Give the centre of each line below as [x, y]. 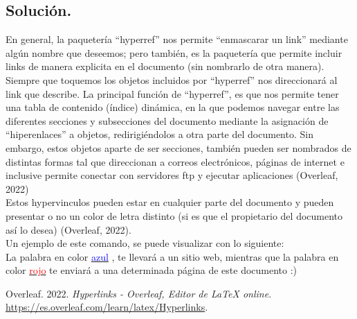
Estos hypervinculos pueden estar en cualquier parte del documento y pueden [170, 202]
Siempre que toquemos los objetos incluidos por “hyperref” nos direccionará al [172, 79]
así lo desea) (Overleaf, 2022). [68, 229]
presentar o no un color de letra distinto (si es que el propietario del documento [174, 215]
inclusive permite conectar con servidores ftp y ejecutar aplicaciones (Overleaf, [172, 175]
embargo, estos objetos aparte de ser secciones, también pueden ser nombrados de [178, 147]
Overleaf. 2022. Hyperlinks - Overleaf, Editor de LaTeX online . [139, 293]
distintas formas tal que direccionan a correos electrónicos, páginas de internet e [175, 161]
